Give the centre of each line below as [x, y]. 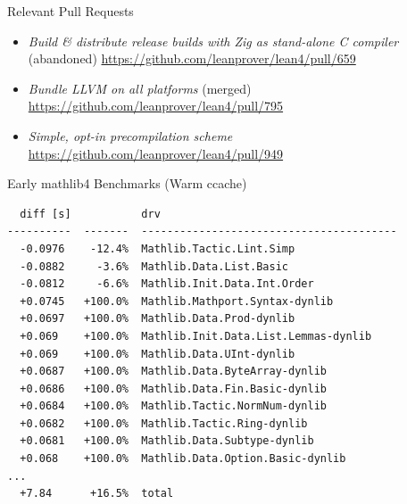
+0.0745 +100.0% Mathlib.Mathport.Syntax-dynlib [177, 301]
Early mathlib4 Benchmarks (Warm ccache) [127, 183]
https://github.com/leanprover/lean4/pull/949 [156, 153]
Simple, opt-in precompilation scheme [130, 135]
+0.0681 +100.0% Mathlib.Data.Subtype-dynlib [167, 441]
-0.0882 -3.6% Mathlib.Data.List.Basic [154, 266]
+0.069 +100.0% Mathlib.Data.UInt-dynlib [158, 354]
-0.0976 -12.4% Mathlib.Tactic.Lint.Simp [158, 248]
